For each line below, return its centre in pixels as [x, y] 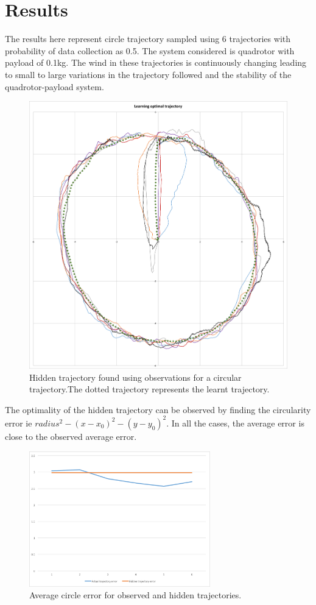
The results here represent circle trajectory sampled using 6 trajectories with [148, 39]
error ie [19, 423]
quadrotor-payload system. [54, 86]
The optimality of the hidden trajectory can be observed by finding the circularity [158, 409]
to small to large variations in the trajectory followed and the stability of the [148, 74]
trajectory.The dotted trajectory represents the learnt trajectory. [149, 389]
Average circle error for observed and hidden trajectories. [135, 595]
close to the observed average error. [71, 436]
